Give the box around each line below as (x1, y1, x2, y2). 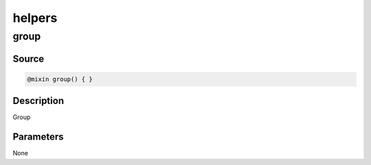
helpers (12, 10, 58, 25)
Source (12, 53, 45, 64)
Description (12, 95, 65, 107)
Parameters (12, 131, 64, 143)
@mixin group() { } (27, 75, 93, 83)
